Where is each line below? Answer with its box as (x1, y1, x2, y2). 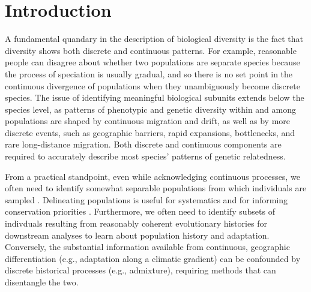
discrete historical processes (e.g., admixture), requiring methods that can (5, 264, 276, 276)
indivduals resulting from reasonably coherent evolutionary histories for (5, 217, 268, 230)
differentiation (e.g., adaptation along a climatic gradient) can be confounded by (5, 252, 301, 264)
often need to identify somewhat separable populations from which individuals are (5, 182, 307, 194)
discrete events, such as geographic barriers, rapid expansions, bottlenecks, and (5, 126, 295, 139)
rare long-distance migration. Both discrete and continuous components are (5, 138, 282, 150)
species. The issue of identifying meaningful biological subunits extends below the (5, 91, 304, 104)
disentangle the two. (5, 276, 79, 288)
